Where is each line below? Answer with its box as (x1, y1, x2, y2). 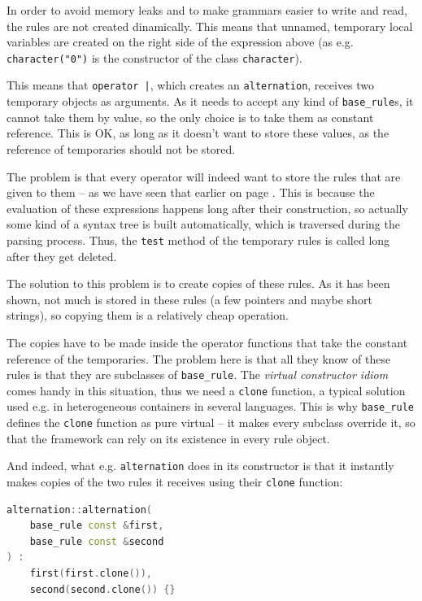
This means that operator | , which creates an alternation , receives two (7, 76, 375, 94)
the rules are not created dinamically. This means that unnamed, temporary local (7, 17, 413, 34)
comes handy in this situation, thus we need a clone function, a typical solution (7, 381, 406, 398)
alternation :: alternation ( (7, 503, 152, 516)
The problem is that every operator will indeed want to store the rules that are (7, 168, 401, 185)
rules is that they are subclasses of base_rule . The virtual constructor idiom (7, 366, 389, 383)
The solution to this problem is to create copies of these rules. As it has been (7, 275, 390, 292)
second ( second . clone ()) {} (29, 583, 176, 595)
